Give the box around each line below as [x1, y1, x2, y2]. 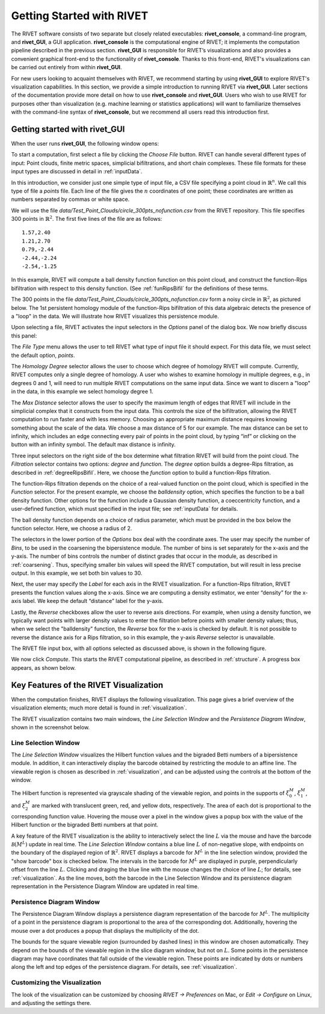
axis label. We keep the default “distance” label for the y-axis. [11, 598, 164, 605]
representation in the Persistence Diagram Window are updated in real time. [11, 882, 199, 890]
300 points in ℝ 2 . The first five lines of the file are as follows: [11, 214, 162, 223]
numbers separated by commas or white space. [11, 196, 130, 203]
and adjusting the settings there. [11, 999, 91, 1006]
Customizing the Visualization [11, 978, 102, 987]
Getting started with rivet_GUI [11, 124, 125, 134]
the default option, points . [11, 351, 75, 359]
